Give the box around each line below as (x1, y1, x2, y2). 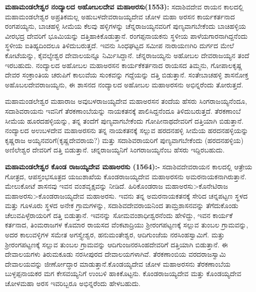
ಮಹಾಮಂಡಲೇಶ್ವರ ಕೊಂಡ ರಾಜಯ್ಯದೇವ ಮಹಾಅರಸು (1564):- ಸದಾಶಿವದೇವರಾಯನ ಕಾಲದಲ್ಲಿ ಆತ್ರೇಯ (5, 161, 253, 171)
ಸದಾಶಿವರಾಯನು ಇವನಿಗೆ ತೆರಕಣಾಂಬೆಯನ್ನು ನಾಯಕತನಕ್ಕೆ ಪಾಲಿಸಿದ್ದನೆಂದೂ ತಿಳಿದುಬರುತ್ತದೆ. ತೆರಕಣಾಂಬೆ (5, 105, 241, 116)
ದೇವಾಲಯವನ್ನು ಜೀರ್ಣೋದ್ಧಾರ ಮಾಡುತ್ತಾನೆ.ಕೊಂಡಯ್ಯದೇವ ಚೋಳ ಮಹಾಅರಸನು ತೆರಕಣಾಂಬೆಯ (5, 258, 231, 269)
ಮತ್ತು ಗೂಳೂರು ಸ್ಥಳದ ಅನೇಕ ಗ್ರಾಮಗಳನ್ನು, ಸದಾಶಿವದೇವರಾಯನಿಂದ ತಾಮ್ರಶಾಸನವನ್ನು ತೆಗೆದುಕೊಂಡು (5, 200, 239, 211)
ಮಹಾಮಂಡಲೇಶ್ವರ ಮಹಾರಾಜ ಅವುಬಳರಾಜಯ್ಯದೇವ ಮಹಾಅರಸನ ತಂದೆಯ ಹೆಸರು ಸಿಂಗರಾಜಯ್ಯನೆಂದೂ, (5, 96, 247, 106)
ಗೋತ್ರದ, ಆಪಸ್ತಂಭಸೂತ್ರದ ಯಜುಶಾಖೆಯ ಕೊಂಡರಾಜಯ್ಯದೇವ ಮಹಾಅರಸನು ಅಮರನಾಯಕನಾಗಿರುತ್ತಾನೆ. (5, 171, 247, 181)
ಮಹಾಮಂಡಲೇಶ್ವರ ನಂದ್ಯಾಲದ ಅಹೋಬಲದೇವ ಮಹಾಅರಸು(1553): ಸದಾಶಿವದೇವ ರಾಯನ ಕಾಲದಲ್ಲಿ (5, 1, 244, 11)
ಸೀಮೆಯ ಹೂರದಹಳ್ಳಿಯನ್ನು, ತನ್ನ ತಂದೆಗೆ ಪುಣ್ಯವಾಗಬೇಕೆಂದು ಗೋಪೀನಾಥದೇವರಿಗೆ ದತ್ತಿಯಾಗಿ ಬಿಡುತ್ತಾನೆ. (5, 115, 244, 126)
